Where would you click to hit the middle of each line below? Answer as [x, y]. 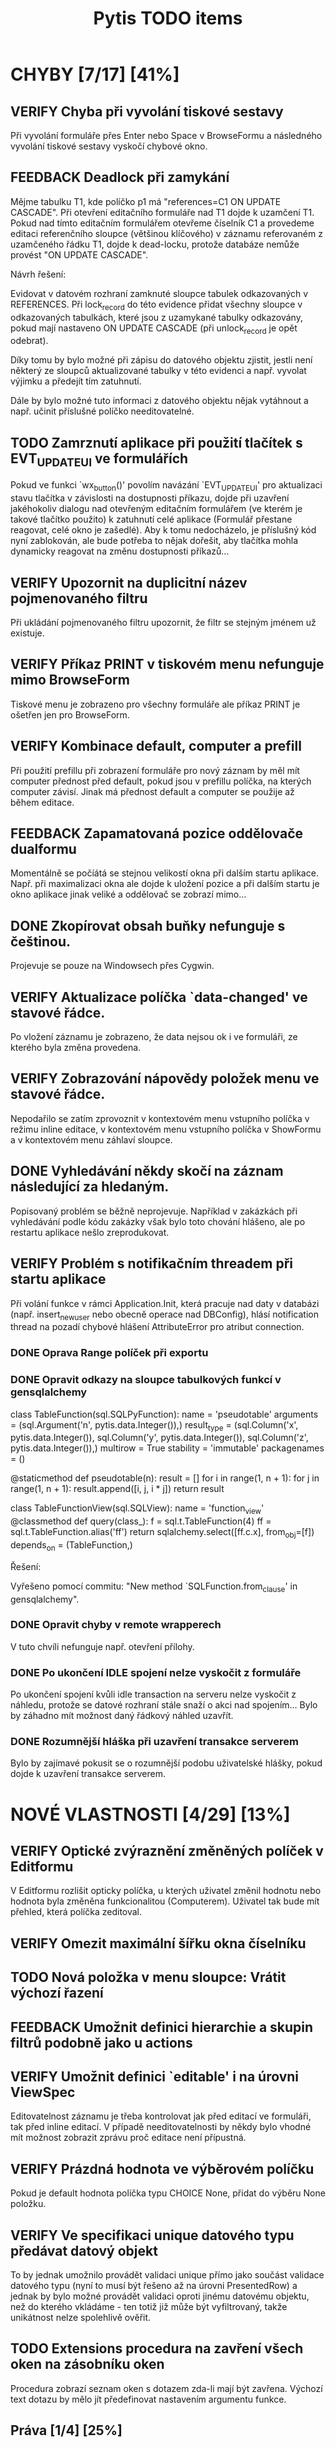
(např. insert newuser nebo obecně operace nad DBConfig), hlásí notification [164, 1315]
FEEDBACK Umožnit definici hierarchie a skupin [162, 2027]
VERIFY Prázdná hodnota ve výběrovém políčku [162, 2168]
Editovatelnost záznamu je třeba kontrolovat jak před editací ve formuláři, [161, 2116]
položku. [28, 2204]
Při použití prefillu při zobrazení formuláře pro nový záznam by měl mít [155, 770]
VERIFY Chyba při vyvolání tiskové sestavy [147, 111]
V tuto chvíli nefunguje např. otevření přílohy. [102, 1646]
